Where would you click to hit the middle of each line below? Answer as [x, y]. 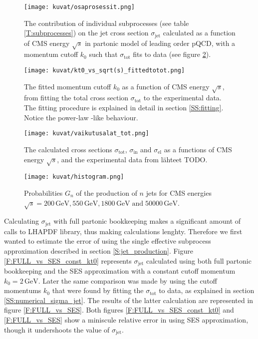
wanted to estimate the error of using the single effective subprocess [108, 241]
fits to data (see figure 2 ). [172, 54]
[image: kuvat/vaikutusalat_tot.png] [87, 134]
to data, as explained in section [207, 290]
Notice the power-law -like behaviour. [81, 117]
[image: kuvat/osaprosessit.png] [79, 7]
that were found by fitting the [98, 290]
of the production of [107, 192]
